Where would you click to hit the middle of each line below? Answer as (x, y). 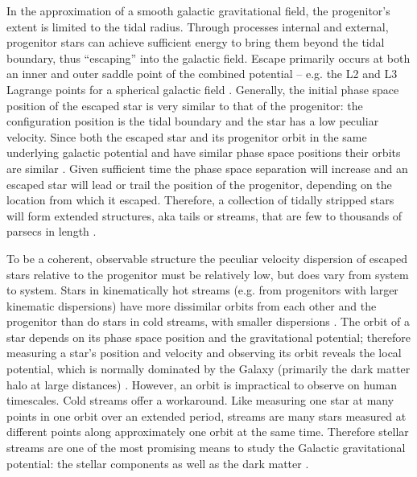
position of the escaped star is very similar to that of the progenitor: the (185, 105)
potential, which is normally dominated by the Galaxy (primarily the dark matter (208, 369)
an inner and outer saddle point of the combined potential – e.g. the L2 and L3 (202, 74)
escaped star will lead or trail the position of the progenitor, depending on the (199, 184)
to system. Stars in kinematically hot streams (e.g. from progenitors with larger (202, 290)
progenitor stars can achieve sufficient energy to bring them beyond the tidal (196, 42)
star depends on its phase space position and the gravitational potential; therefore (208, 337)
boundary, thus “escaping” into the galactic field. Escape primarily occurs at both (208, 58)
